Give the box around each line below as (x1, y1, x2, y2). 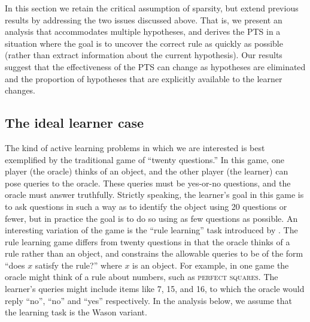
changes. (5, 84, 36, 97)
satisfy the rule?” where (35, 258, 122, 271)
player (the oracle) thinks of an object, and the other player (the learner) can (5, 165, 288, 177)
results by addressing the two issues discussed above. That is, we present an (5, 13, 282, 26)
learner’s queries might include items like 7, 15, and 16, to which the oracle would (5, 282, 305, 295)
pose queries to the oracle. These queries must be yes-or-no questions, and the (5, 176, 291, 189)
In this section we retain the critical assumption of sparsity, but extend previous (5, 2, 299, 14)
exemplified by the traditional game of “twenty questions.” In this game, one (5, 153, 284, 165)
